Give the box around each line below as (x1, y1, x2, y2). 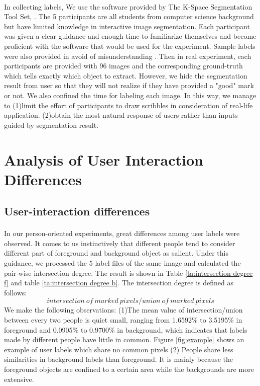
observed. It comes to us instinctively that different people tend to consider (4, 238, 235, 248)
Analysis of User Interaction (4, 149, 203, 170)
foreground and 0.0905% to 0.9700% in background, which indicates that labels (4, 324, 247, 335)
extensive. (4, 373, 34, 384)
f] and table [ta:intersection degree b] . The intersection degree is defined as (4, 277, 234, 288)
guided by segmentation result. (4, 119, 99, 130)
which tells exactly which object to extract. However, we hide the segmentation (4, 70, 247, 81)
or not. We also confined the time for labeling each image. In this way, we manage (4, 90, 256, 100)
